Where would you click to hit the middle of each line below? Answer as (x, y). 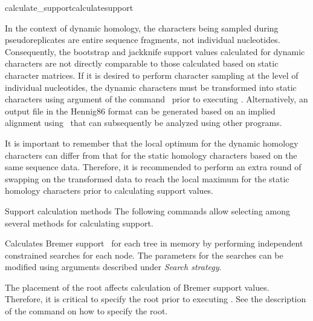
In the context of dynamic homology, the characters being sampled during (142, 28)
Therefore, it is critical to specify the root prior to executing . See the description (156, 299)
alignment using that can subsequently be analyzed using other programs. (144, 123)
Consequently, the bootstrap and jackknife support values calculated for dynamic (155, 51)
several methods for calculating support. (79, 223)
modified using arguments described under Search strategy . (113, 267)
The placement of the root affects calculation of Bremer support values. (137, 287)
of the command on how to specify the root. (86, 311)
